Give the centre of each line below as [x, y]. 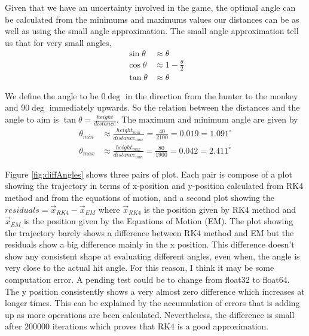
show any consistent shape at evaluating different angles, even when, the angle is [152, 256]
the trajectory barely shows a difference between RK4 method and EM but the [149, 232]
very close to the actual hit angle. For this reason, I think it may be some [140, 268]
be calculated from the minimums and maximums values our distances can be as [152, 19]
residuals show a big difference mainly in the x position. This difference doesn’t [150, 244]
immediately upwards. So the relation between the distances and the [175, 107]
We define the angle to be [52, 95]
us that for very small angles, [58, 42]
